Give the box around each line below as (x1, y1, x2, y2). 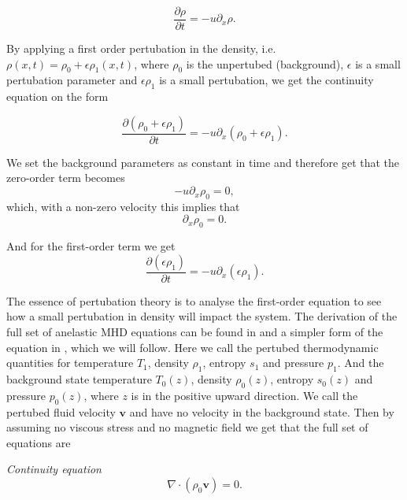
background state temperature (6, 371, 152, 387)
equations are (6, 434, 71, 450)
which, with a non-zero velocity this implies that (6, 198, 240, 214)
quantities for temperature (6, 354, 134, 371)
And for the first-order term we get (6, 238, 176, 254)
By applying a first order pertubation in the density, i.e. (6, 40, 276, 57)
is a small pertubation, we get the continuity (159, 72, 374, 88)
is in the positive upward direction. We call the (131, 387, 358, 403)
